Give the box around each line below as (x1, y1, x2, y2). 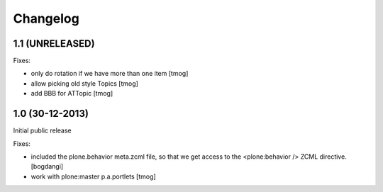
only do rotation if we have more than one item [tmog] (30, 69, 189, 78)
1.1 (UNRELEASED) (13, 38, 95, 50)
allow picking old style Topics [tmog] (30, 79, 138, 88)
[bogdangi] (30, 162, 64, 171)
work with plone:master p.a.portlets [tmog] (30, 172, 156, 181)
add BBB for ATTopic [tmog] (30, 89, 113, 98)
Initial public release (13, 126, 72, 135)
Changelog (13, 11, 79, 26)
